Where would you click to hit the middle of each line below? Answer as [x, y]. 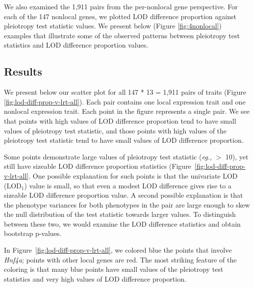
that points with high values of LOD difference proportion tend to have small [120, 120]
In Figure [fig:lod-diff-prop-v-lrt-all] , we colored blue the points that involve [118, 250]
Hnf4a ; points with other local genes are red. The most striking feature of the [120, 259]
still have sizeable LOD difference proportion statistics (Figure [98, 166]
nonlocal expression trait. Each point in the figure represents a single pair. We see [127, 111]
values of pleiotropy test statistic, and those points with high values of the [115, 130]
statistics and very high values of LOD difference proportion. [95, 278]
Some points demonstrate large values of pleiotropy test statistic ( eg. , [108, 156]
